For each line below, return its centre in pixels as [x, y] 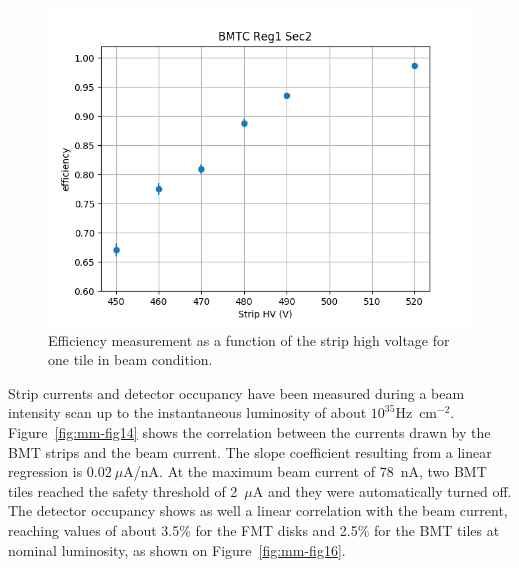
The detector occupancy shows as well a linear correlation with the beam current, [258, 510]
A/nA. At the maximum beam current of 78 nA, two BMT [305, 471]
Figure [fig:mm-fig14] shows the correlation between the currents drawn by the [249, 431]
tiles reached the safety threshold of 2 [123, 490]
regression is [45, 471]
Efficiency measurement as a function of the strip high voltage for [249, 339]
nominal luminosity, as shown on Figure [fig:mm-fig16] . [177, 549]
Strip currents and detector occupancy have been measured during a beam [236, 392]
